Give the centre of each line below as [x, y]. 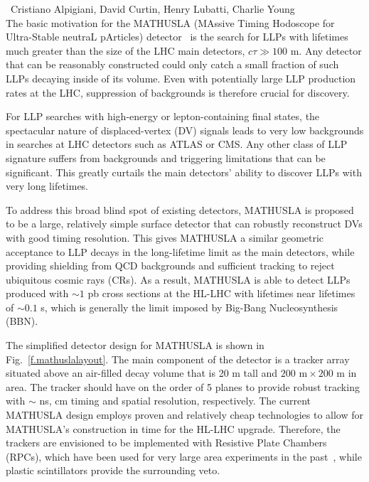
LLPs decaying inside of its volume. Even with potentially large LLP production [181, 78]
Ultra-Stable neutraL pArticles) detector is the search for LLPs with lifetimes [177, 37]
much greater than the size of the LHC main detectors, [125, 50]
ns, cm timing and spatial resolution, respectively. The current [175, 401]
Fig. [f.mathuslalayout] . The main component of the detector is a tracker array [178, 359]
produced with [37, 293]
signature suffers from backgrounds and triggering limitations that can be [166, 157]
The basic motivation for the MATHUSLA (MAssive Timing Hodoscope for [170, 22]
